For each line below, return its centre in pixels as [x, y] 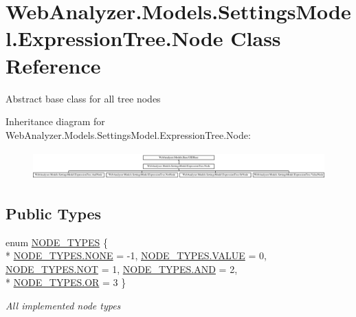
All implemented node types [63, 305]
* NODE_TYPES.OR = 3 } [66, 282]
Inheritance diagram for [55, 121]
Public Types [54, 213]
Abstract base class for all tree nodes [83, 98]
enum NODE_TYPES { [57, 242]
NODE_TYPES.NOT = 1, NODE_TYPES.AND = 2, [122, 269]
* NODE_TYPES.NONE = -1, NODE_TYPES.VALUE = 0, [136, 255]
